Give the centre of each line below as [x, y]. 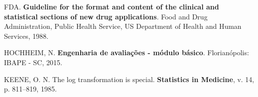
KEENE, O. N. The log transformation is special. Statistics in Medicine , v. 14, [129, 79]
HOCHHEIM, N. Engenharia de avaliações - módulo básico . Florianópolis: [127, 52]
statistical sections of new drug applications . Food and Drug [106, 16]
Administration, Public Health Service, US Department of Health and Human [123, 26]
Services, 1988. [26, 36]
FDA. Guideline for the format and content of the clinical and [112, 6]
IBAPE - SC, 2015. [33, 62]
